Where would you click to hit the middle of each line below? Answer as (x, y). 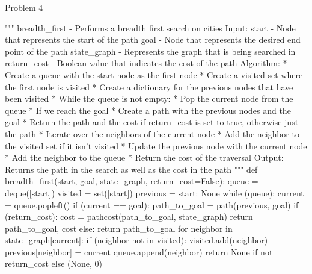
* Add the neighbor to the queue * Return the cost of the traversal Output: (144, 157)
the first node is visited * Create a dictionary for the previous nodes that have (149, 86)
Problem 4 (24, 7)
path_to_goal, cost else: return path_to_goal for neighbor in (119, 228)
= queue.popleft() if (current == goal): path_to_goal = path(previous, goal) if (152, 204)
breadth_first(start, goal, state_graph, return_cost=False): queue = (132, 181)
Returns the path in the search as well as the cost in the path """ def (131, 169)
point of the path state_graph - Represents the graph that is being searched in (150, 51)
